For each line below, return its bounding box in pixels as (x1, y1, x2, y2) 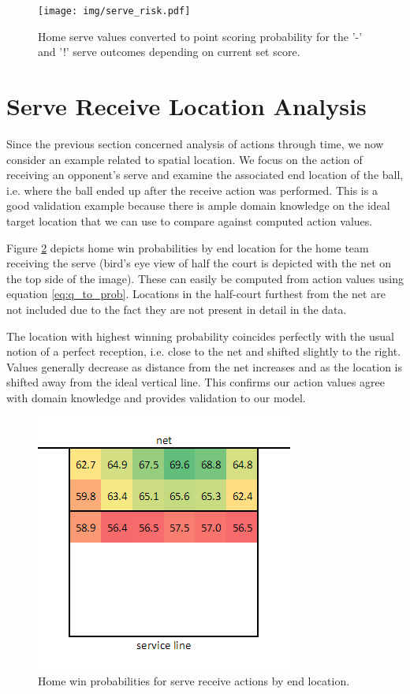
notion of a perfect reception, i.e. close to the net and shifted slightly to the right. (6, 343, 401, 360)
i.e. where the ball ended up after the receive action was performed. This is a (6, 181, 378, 198)
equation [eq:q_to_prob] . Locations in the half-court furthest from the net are (6, 285, 386, 302)
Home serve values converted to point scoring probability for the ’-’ (38, 28, 363, 44)
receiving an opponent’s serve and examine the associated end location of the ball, (6, 166, 404, 183)
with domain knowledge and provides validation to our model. (6, 389, 306, 405)
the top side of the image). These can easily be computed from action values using (6, 270, 404, 286)
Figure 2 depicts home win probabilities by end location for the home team (6, 239, 369, 256)
